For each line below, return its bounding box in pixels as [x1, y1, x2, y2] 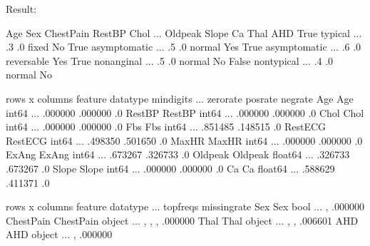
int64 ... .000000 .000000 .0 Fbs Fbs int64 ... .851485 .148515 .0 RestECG [6, 119, 327, 134]
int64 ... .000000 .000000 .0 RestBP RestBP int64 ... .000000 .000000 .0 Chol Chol [6, 105, 364, 120]
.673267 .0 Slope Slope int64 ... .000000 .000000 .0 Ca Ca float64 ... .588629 [6, 160, 335, 175]
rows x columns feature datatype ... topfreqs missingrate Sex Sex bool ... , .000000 [6, 199, 364, 214]
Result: [6, 1, 37, 16]
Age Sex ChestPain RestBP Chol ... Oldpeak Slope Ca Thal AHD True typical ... [6, 25, 362, 40]
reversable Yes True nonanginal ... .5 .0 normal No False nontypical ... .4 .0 [6, 53, 334, 68]
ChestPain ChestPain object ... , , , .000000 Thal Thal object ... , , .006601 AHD [6, 212, 359, 227]
